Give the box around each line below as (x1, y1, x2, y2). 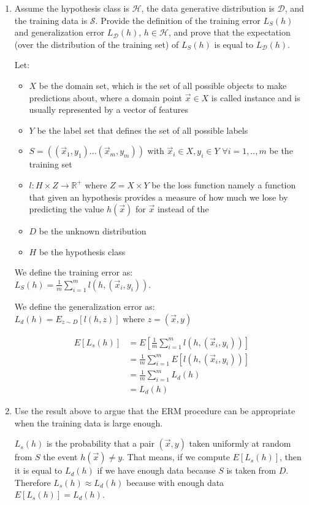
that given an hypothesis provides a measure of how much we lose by (29, 190, 288, 203)
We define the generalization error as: (14, 299, 155, 312)
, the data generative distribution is (141, 2, 275, 14)
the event (43, 450, 78, 463)
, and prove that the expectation (168, 26, 291, 39)
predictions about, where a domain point (29, 91, 183, 104)
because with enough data (126, 476, 224, 488)
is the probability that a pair (46, 437, 154, 450)
